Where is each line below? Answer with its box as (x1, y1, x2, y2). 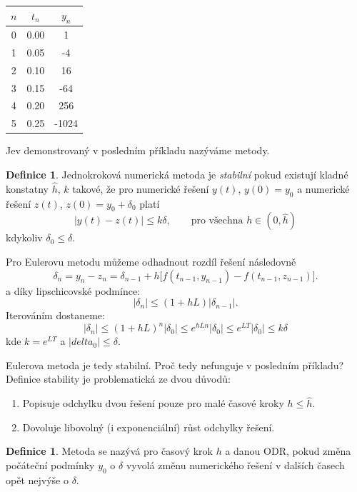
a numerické (297, 181, 350, 196)
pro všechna (191, 216, 243, 226)
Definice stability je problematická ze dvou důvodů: (6, 371, 231, 386)
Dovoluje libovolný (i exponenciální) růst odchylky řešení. (22, 419, 275, 434)
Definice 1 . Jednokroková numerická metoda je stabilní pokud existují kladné (6, 166, 348, 181)
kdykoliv (6, 230, 43, 245)
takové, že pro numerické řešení (72, 181, 209, 196)
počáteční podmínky (6, 458, 95, 473)
